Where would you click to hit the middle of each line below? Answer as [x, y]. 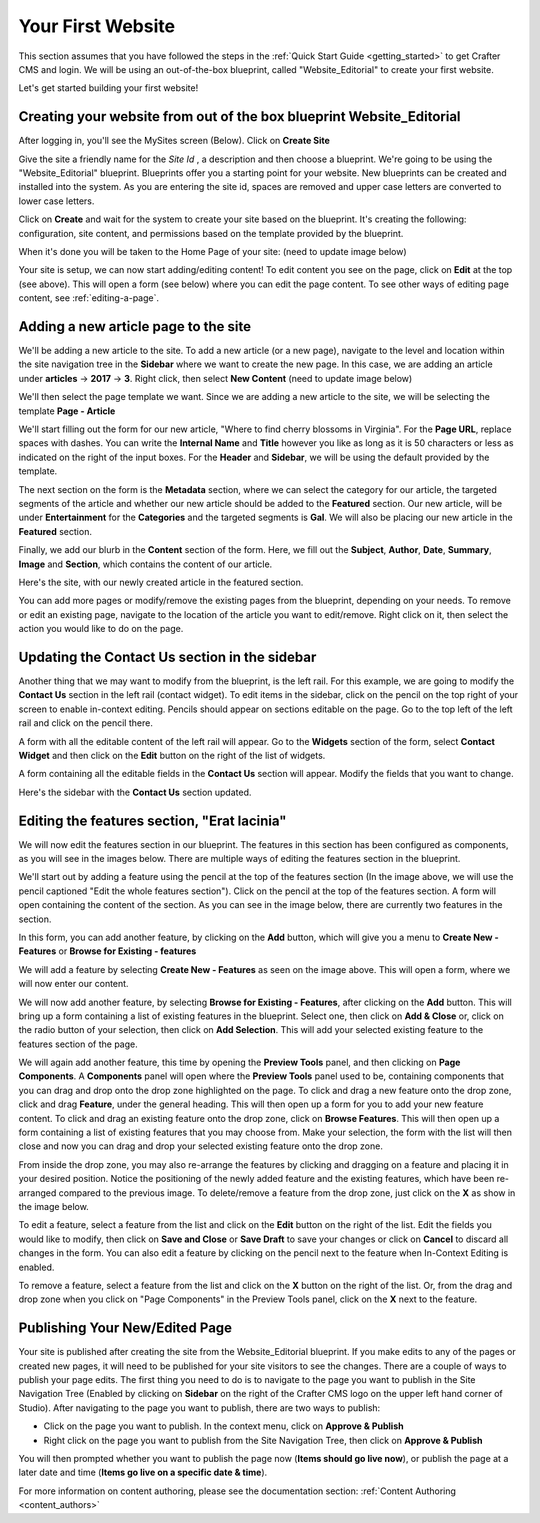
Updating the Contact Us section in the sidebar [167, 656]
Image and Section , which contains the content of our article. [145, 564]
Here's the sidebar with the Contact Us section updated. [135, 792]
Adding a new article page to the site [135, 326]
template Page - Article [67, 411]
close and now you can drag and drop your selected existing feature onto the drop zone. [201, 1146]
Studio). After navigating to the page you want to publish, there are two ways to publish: [199, 1407]
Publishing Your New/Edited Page [125, 1328]
